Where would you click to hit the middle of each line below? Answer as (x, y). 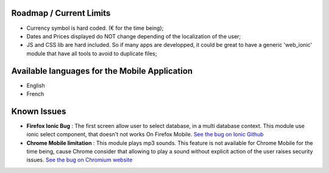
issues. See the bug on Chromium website (80, 160)
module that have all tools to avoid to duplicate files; (92, 53)
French (35, 94)
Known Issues (39, 111)
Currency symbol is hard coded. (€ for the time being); (95, 28)
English (36, 85)
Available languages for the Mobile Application (102, 71)
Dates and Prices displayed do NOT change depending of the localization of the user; (134, 36)
